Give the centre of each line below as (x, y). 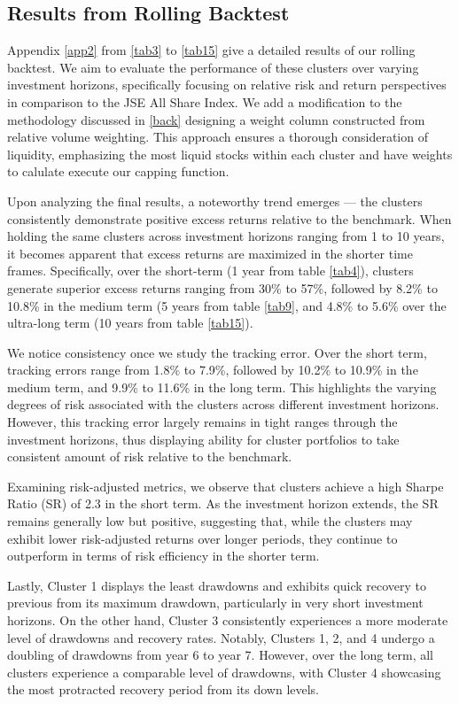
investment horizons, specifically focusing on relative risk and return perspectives (227, 85)
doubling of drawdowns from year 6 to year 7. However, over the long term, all (220, 655)
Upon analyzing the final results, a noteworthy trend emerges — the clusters (215, 201)
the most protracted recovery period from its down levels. (163, 689)
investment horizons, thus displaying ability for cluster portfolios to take (203, 439)
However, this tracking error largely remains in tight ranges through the (202, 422)
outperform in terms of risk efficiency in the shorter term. (163, 556)
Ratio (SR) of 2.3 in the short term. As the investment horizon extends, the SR (223, 503)
